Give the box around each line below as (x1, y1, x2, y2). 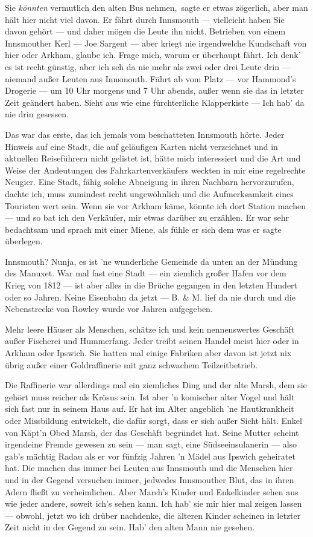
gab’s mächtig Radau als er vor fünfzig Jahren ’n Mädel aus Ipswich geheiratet (5, 449, 296, 462)
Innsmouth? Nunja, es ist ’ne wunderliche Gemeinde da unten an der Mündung (5, 255, 298, 267)
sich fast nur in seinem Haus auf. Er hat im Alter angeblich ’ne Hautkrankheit (5, 402, 294, 415)
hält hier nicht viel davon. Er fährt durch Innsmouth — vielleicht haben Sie (5, 13, 285, 25)
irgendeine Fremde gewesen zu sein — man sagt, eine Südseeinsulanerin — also (5, 438, 297, 451)
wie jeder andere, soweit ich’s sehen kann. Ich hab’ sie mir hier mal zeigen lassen (5, 497, 302, 510)
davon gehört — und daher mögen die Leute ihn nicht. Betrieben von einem (5, 25, 286, 37)
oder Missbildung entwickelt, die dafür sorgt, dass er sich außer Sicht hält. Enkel (5, 414, 302, 426)
